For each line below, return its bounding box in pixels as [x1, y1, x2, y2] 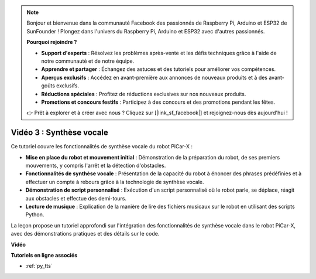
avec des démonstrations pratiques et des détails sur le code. [11, 230, 160, 237]
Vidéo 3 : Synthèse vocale [11, 128, 108, 138]
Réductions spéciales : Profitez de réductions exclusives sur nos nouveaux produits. [41, 90, 246, 97]
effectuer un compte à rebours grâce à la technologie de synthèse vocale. [25, 178, 204, 185]
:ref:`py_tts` [25, 263, 53, 270]
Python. [25, 211, 44, 218]
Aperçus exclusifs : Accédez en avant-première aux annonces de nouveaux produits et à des [41, 74, 268, 81]
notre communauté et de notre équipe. [41, 57, 135, 64]
